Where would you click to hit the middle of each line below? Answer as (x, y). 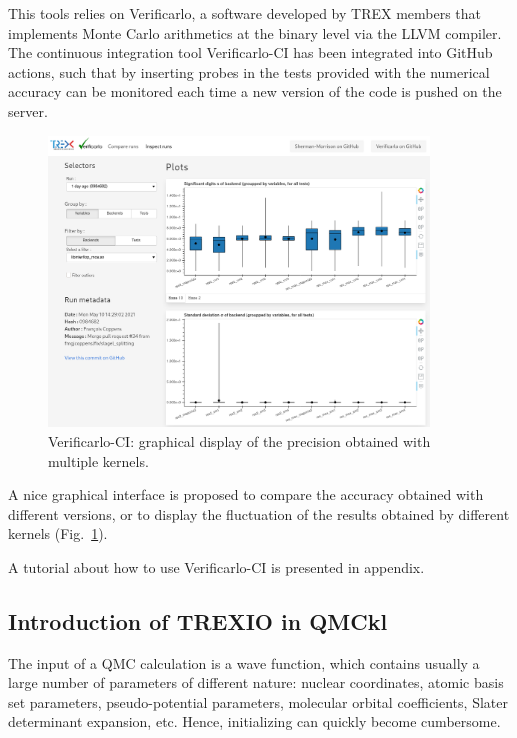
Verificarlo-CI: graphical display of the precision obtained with (239, 440)
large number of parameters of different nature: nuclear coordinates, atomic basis (256, 682)
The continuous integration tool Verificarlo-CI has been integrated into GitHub (250, 52)
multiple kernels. (98, 460)
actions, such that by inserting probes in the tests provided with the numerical (249, 71)
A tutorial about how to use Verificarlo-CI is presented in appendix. (216, 566)
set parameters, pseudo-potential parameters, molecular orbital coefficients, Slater (258, 701)
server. (28, 110)
